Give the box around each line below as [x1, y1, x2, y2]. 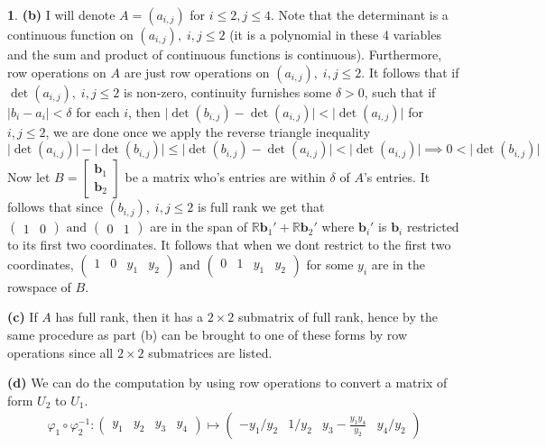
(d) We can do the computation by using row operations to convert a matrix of [7, 373, 448, 392]
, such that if [364, 82, 436, 101]
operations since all [7, 342, 114, 361]
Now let [7, 168, 51, 187]
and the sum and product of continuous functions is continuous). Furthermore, [7, 45, 442, 63]
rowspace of [7, 277, 71, 296]
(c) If [7, 307, 38, 326]
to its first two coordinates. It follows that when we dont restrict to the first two [7, 235, 451, 254]
